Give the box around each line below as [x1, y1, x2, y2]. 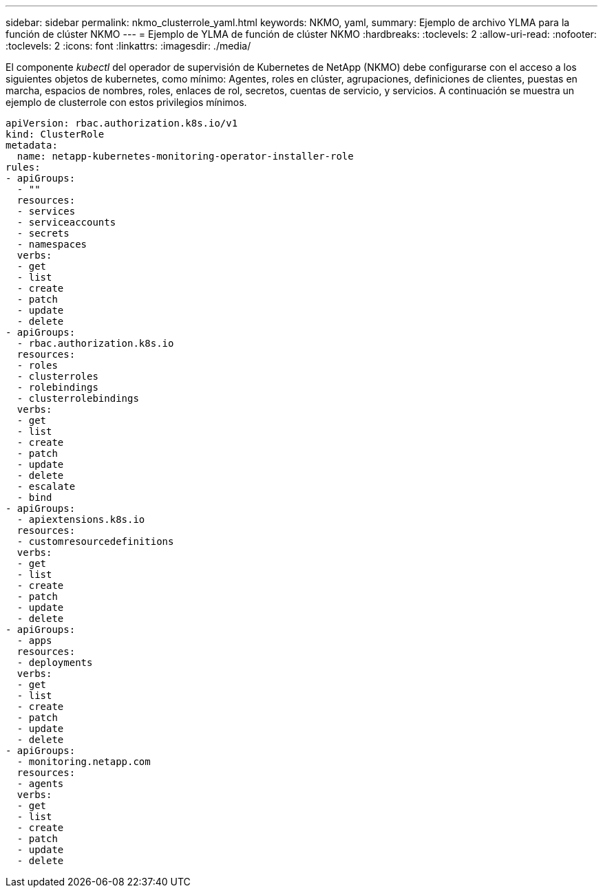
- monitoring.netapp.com [17, 756, 151, 767]
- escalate [17, 481, 76, 492]
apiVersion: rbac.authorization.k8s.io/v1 [6, 118, 238, 129]
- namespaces [17, 239, 87, 250]
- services [17, 206, 76, 217]
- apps [17, 635, 52, 646]
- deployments [17, 657, 93, 668]
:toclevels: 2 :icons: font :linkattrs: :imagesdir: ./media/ [6, 40, 251, 52]
